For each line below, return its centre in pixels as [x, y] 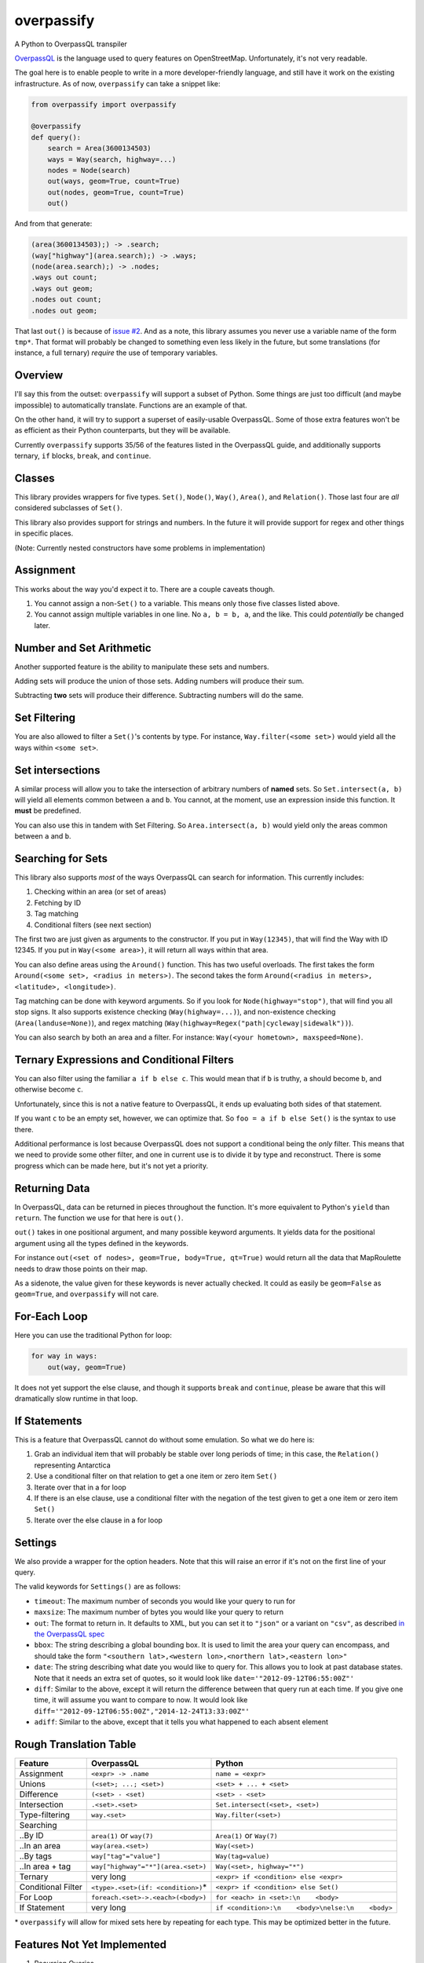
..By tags [36, 1856]
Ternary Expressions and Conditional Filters [124, 1060]
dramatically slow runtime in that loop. [76, 1398]
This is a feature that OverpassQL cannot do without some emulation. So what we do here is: [164, 1439]
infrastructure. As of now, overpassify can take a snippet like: [117, 83]
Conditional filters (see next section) [93, 925]
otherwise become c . [49, 1089]
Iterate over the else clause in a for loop [98, 1520]
